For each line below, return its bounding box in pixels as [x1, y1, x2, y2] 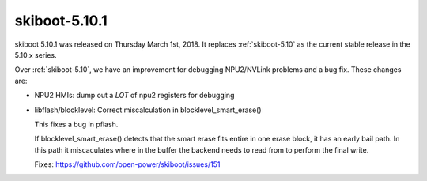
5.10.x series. [14, 50, 57, 59]
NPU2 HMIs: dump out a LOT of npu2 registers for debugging [34, 91, 235, 100]
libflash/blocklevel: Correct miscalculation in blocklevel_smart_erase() [34, 105, 262, 115]
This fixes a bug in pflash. [34, 119, 119, 129]
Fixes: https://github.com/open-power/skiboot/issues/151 [34, 160, 221, 169]
